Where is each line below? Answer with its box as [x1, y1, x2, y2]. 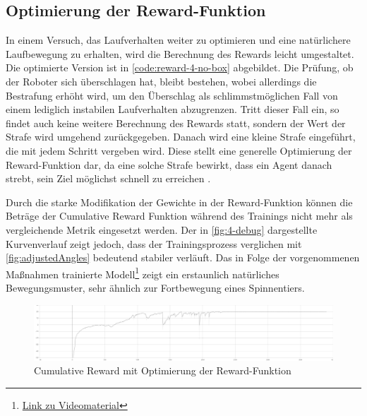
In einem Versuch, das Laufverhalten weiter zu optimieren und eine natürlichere [6, 32, 351, 47]
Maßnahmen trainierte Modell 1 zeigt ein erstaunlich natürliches [6, 264, 279, 281]
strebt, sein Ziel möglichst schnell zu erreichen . [6, 171, 211, 186]
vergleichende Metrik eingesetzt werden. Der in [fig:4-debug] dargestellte [6, 222, 318, 237]
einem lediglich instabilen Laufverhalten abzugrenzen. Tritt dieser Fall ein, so [6, 102, 339, 117]
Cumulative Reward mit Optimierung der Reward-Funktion [34, 363, 291, 378]
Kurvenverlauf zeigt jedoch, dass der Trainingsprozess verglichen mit [6, 236, 302, 251]
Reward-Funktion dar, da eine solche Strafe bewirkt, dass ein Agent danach [6, 157, 332, 172]
